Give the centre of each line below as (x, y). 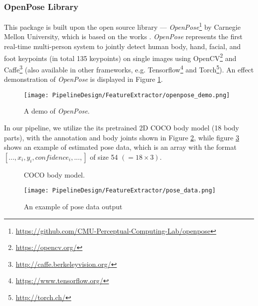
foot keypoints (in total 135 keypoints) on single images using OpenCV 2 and (120, 57)
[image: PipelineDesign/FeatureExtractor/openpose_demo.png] (127, 95)
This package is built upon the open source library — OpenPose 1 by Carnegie (122, 26)
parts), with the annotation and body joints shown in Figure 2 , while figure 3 (122, 137)
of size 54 (104, 156)
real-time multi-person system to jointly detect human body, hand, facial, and (123, 46)
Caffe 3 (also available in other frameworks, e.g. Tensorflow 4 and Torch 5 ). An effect (129, 68)
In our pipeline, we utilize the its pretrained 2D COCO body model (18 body (122, 127)
